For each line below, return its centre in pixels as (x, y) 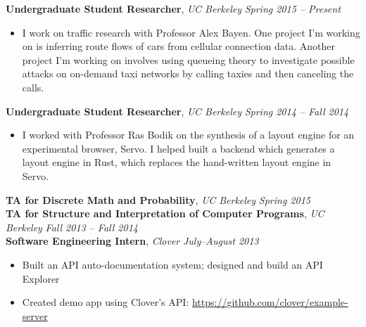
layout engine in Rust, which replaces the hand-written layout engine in (177, 162)
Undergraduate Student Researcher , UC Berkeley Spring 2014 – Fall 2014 (177, 111)
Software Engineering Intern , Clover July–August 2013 (132, 241)
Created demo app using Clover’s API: (106, 302)
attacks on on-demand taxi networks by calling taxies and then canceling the (188, 73)
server (35, 315)
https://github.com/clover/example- (270, 302)
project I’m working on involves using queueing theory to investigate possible (188, 59)
